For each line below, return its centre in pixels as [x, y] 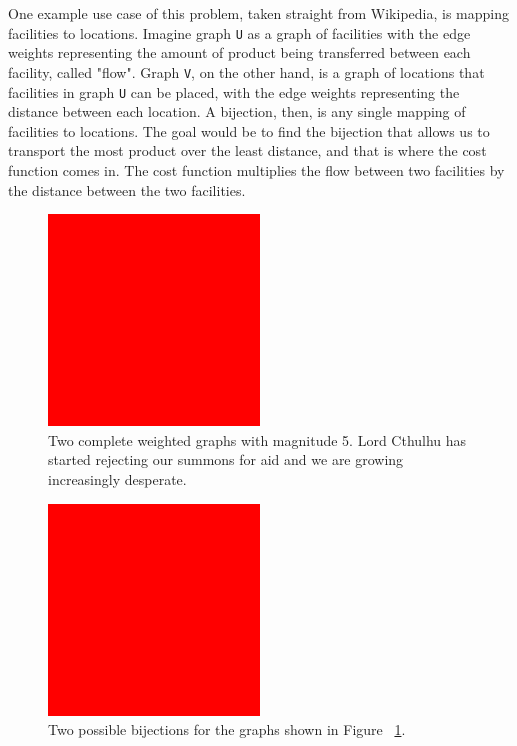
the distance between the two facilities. [127, 189]
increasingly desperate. [117, 478]
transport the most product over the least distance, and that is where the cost [247, 150]
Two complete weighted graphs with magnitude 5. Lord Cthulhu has [257, 439]
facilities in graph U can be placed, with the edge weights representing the [234, 91]
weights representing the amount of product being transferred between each [239, 52]
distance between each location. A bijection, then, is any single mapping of [237, 111]
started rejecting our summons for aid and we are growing [226, 459]
